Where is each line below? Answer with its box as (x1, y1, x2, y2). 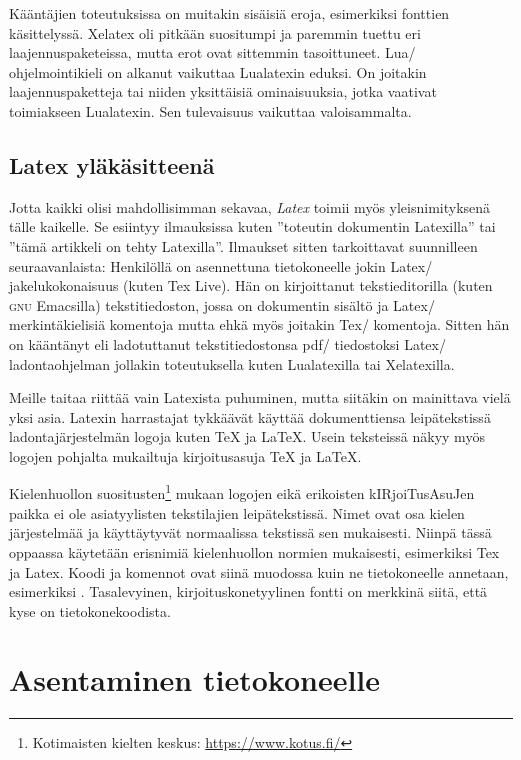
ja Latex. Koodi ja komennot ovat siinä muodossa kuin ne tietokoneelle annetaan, (9, 561, 509, 582)
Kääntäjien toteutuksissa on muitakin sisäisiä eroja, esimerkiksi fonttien (9, 3, 450, 23)
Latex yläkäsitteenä (9, 149, 215, 180)
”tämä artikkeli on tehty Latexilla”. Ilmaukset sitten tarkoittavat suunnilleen (9, 235, 478, 256)
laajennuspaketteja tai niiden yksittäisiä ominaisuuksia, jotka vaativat (9, 81, 437, 102)
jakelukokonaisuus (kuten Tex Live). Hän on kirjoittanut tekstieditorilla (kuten (9, 275, 493, 296)
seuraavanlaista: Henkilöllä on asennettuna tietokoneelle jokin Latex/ (9, 255, 433, 276)
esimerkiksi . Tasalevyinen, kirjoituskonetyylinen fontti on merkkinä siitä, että (9, 581, 488, 602)
